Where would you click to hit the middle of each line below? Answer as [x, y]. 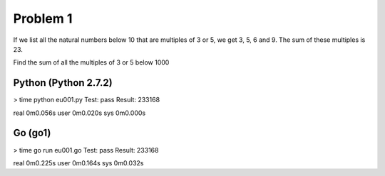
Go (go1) [32, 133]
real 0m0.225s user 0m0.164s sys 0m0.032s [78, 163]
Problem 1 [43, 18]
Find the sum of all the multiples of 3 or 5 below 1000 [91, 62]
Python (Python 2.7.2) [63, 83]
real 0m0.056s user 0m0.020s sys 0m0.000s [79, 113]
